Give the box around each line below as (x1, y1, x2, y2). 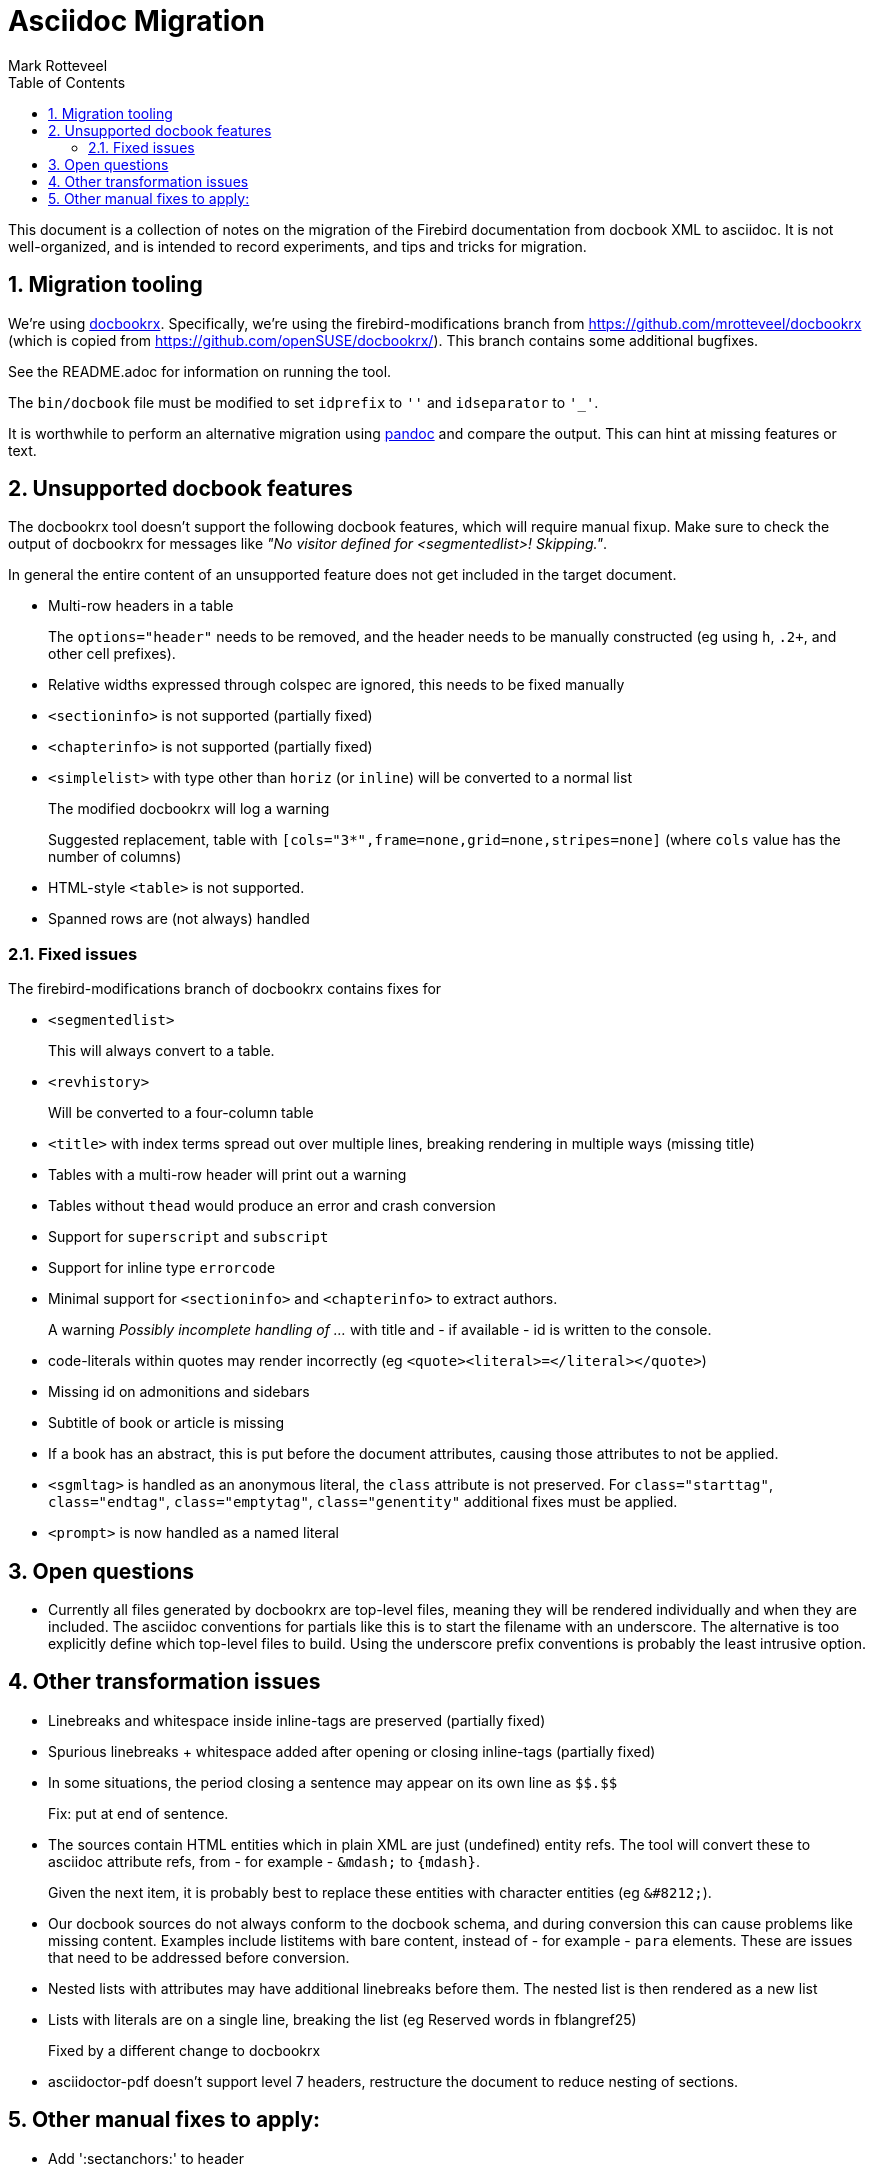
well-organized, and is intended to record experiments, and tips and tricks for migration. (8, 237, 587, 255)
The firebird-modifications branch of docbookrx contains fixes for (8, 980, 442, 998)
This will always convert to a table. (48, 1042, 275, 1060)
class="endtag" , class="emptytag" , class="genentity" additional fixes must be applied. (48, 1493, 678, 1511)
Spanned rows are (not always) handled (48, 910, 310, 928)
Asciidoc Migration (8, 4, 265, 38)
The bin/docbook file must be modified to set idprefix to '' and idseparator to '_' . (8, 393, 599, 411)
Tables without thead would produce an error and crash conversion (48, 1197, 496, 1215)
